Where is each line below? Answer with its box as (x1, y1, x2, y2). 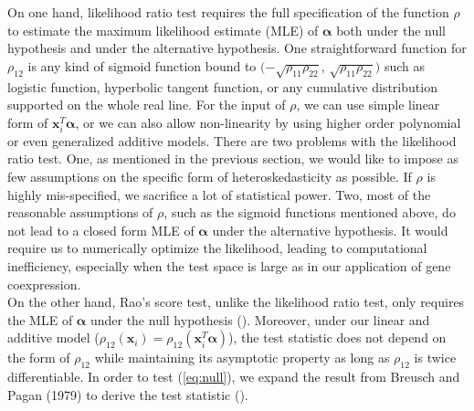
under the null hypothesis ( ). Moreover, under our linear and (90, 310, 430, 329)
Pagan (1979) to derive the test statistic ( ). (7, 385, 248, 404)
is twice (414, 348, 457, 367)
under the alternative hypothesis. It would (212, 220, 448, 239)
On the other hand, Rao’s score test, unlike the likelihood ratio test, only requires (7, 292, 465, 311)
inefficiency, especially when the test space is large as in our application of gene (7, 257, 451, 276)
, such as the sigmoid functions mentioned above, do (163, 203, 456, 222)
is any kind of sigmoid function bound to (27, 56, 257, 75)
